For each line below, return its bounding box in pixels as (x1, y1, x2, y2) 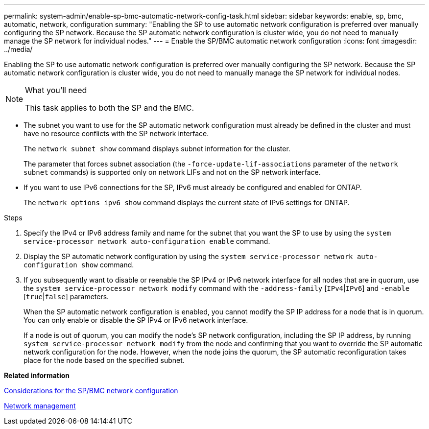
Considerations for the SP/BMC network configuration (4, 386, 178, 395)
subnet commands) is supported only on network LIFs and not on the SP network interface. (24, 168, 321, 176)
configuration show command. (24, 261, 134, 269)
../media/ (4, 45, 33, 53)
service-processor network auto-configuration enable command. (24, 237, 270, 245)
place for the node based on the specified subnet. (24, 356, 185, 364)
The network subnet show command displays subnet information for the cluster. (24, 144, 290, 153)
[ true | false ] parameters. (24, 292, 109, 301)
